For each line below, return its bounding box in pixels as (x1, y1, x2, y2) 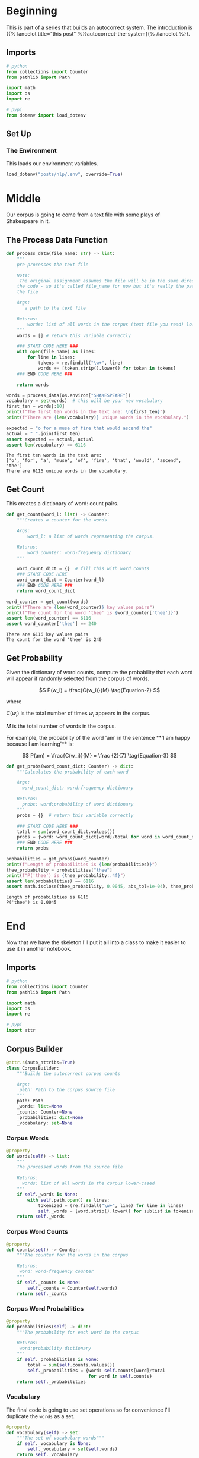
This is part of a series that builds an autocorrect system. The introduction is (6, 24, 192, 31)
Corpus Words (6, 1134, 49, 1142)
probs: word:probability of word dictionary (21, 802, 134, 807)
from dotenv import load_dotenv (6, 112, 86, 118)
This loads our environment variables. (6, 160, 98, 167)
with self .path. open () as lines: (27, 1197, 110, 1203)
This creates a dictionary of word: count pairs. (6, 500, 119, 507)
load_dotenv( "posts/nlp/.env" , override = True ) (6, 171, 123, 178)
